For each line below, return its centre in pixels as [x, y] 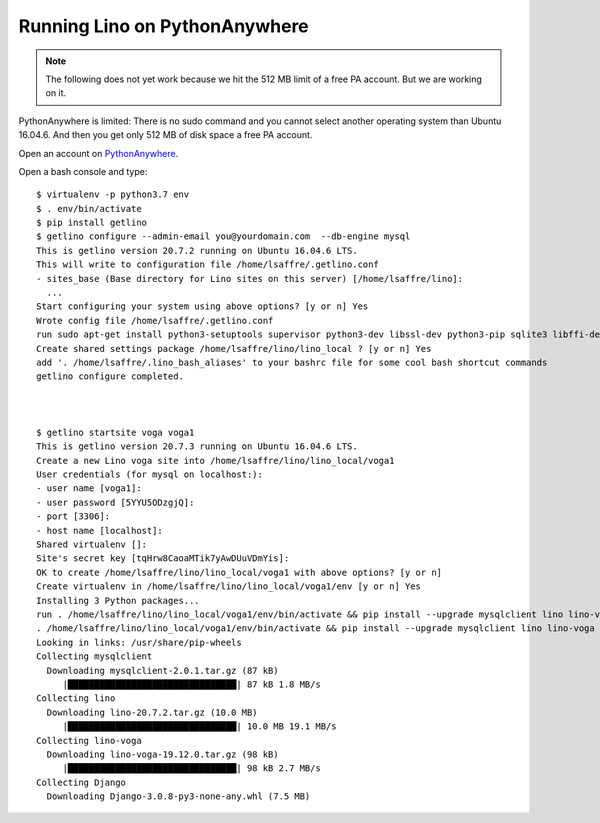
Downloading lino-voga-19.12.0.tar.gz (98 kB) [162, 754]
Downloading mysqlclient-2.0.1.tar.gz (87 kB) [162, 670]
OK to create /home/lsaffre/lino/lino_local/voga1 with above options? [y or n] [239, 572]
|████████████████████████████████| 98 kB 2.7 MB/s [192, 768]
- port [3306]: [73, 516]
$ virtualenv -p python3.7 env [113, 194]
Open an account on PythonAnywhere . [98, 153]
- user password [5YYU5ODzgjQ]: [115, 502]
